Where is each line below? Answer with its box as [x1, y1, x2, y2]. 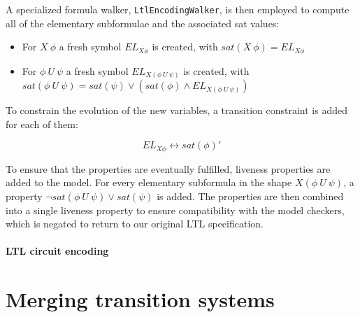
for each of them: [6, 116, 78, 131]
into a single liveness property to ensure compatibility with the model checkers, [6, 202, 345, 217]
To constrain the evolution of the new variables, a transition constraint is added [6, 103, 348, 118]
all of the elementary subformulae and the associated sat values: [6, 15, 280, 30]
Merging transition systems [6, 285, 275, 314]
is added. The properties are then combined [157, 189, 344, 204]
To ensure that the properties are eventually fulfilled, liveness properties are [6, 161, 331, 176]
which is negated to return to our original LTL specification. [6, 216, 264, 231]
